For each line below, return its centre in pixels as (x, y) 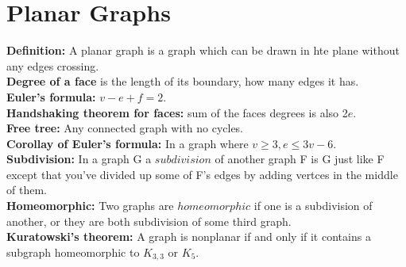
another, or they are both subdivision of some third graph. (149, 221)
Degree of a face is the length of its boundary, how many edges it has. (183, 81)
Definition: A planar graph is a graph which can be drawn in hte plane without (203, 50)
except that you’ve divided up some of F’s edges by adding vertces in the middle (202, 174)
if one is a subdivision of (313, 206)
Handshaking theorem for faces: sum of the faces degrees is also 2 (177, 112)
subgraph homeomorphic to (73, 252)
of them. (27, 190)
